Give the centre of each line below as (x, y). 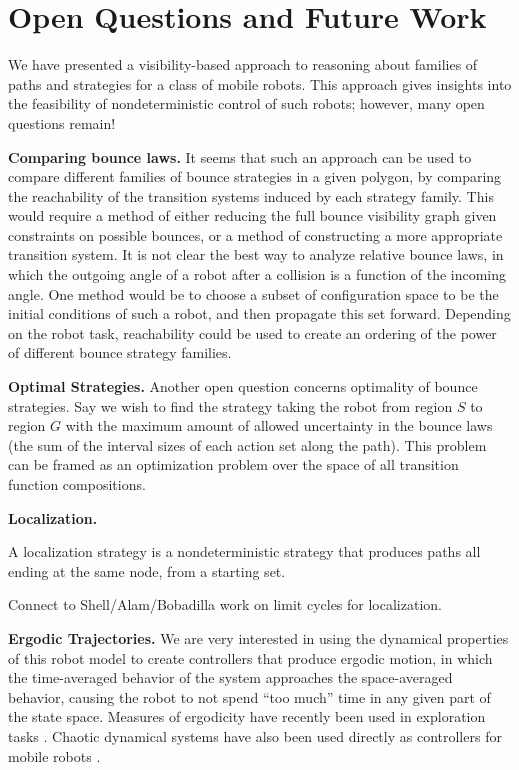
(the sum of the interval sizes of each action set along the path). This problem (247, 444)
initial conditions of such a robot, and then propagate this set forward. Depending (259, 313)
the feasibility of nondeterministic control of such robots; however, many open (246, 103)
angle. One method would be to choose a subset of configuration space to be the (253, 293)
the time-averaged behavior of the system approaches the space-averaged (230, 677)
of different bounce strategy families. (120, 352)
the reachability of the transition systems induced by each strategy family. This (251, 195)
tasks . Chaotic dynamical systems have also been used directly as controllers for (255, 735)
